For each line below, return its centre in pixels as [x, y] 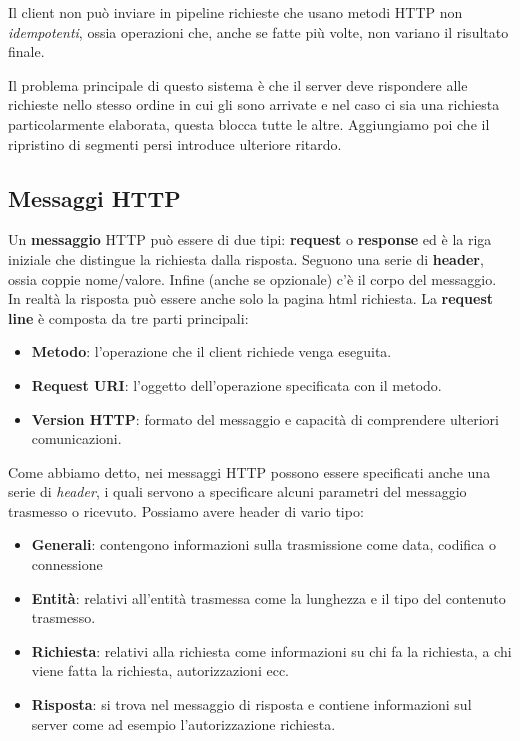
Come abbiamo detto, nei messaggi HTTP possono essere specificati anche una [249, 471]
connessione [67, 564]
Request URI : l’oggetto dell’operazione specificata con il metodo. [236, 384]
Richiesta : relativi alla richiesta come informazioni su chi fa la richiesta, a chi [271, 650]
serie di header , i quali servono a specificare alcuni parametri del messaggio [237, 491]
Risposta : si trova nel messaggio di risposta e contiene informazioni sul [251, 704]
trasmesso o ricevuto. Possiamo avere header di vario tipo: [186, 510]
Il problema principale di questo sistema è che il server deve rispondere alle [238, 84]
